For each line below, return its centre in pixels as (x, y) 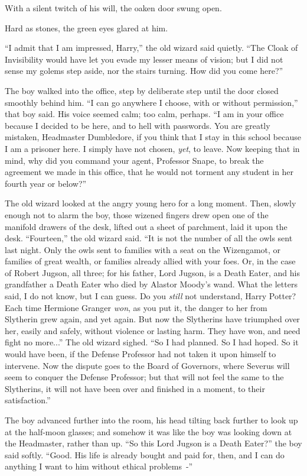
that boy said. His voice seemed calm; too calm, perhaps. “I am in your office (144, 114)
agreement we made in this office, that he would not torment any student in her (149, 172)
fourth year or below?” (46, 183)
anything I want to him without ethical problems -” (99, 466)
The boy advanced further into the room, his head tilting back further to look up (151, 420)
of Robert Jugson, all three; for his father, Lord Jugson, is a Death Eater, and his (152, 272)
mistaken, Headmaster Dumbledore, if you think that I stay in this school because (153, 137)
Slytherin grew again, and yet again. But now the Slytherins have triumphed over (152, 319)
